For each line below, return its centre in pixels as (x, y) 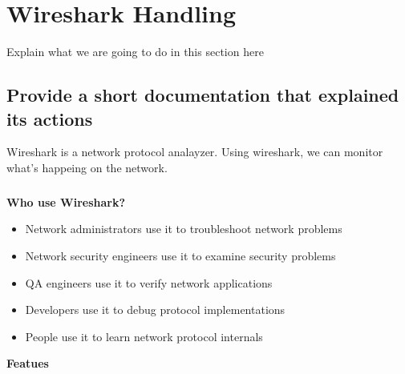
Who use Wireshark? (66, 201)
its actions (50, 118)
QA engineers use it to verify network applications (149, 282)
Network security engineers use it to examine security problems (180, 256)
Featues (28, 363)
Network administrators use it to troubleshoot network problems (184, 229)
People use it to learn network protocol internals (144, 336)
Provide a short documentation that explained (203, 95)
